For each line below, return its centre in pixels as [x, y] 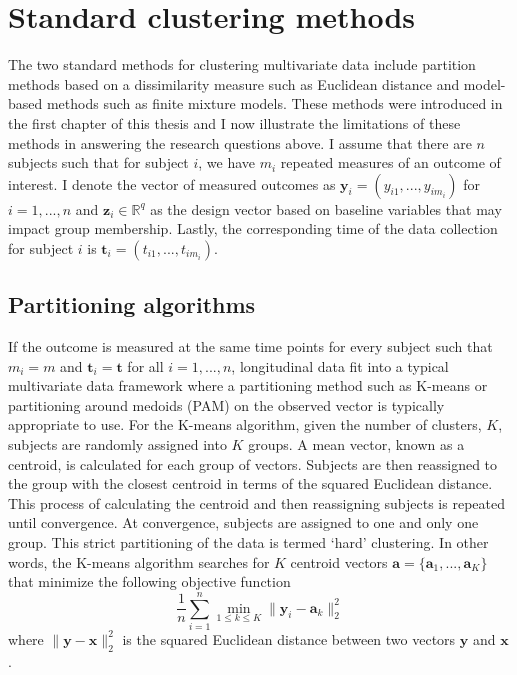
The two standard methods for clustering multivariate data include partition [242, 64]
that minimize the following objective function [149, 581]
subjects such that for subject [98, 162]
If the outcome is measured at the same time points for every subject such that [250, 346]
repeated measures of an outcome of [390, 162]
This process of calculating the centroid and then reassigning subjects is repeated [256, 502]
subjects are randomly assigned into [117, 444]
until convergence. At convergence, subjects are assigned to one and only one [243, 522]
